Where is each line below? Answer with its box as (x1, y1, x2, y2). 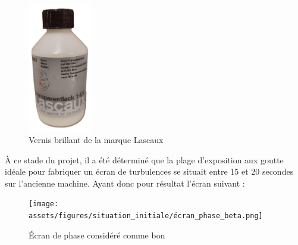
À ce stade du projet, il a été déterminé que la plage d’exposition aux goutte (5, 153, 284, 166)
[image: (29, 200, 59, 209)
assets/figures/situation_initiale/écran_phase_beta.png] (29, 212, 263, 221)
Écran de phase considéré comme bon (29, 228, 165, 241)
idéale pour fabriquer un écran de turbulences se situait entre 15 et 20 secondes (5, 165, 294, 178)
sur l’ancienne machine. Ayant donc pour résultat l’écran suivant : (5, 176, 245, 189)
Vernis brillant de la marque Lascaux (29, 134, 164, 145)
